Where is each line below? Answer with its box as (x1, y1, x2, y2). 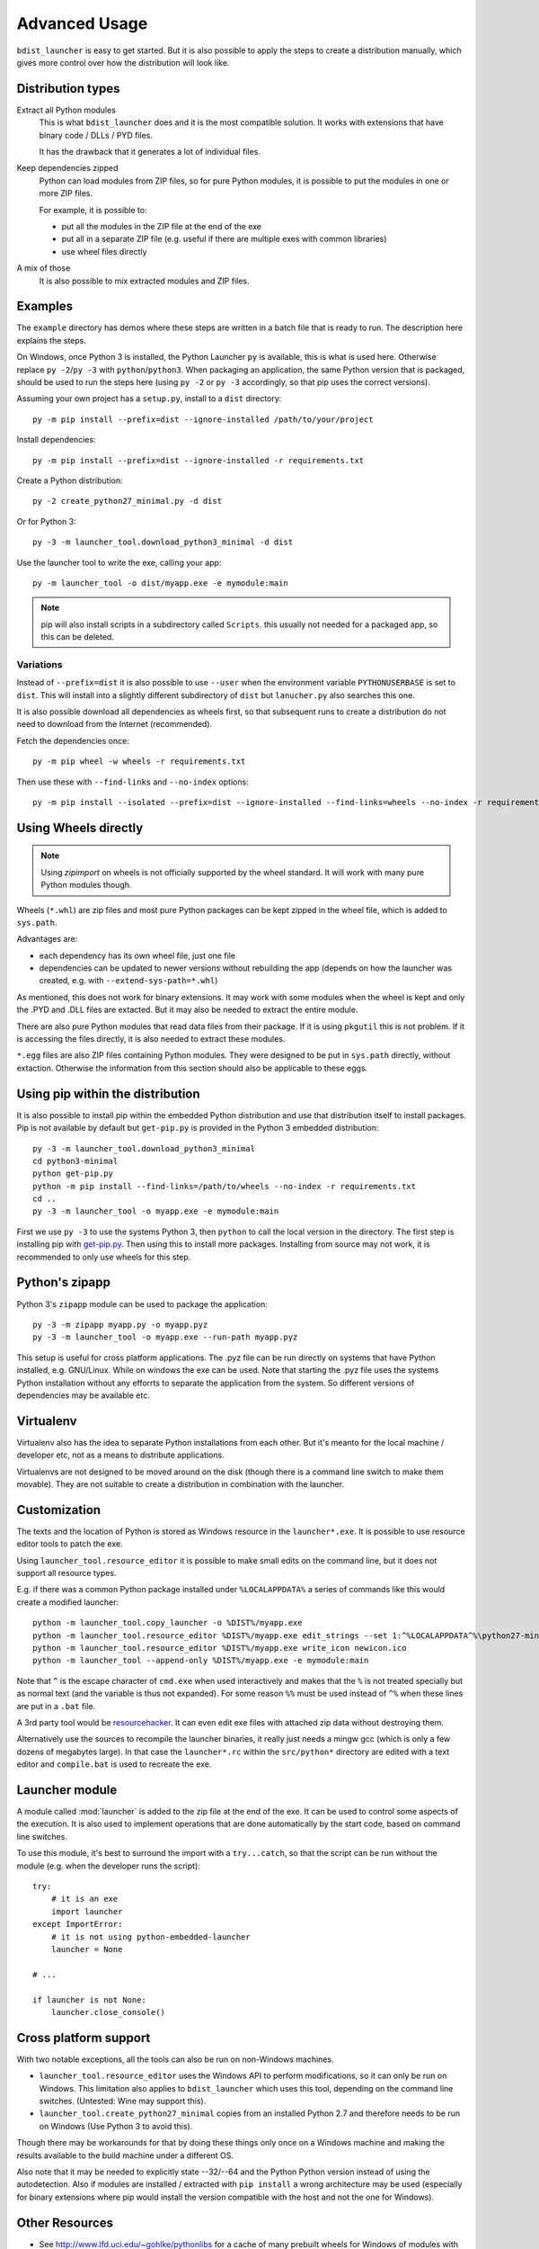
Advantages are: (16, 934, 78, 945)
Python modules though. (40, 880, 132, 891)
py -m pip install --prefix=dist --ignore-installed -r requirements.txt (32, 455, 365, 465)
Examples (16, 299, 74, 314)
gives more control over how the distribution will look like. (16, 57, 230, 67)
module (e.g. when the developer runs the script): (16, 1860, 201, 1871)
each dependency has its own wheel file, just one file (39, 950, 236, 961)
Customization (16, 1502, 102, 1518)
